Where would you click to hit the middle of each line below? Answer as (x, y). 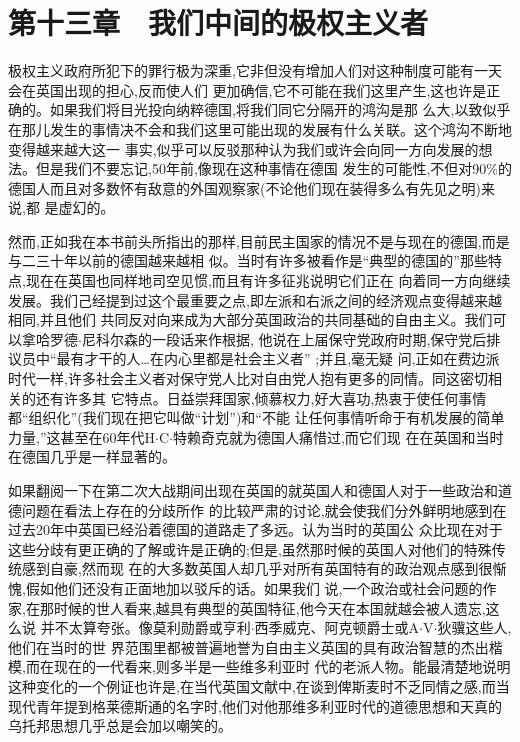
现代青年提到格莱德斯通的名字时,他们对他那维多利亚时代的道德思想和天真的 (255, 705)
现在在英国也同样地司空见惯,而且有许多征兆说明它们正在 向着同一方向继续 (268, 280)
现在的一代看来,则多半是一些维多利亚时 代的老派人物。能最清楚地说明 (282, 666)
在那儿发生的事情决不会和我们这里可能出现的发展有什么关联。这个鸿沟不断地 (260, 128)
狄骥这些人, (474, 627)
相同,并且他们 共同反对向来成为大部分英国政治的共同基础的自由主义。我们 (250, 319)
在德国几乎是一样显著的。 (92, 456)
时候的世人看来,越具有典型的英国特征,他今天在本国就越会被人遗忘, (269, 607)
